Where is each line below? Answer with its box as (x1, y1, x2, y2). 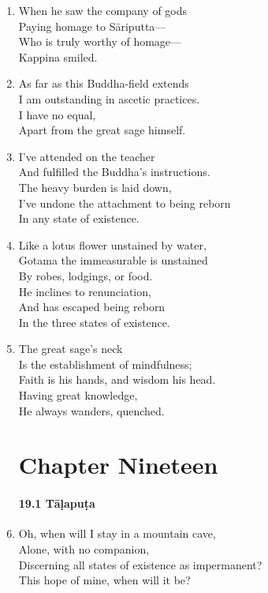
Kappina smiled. (18, 48, 98, 65)
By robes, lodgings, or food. (18, 267, 153, 283)
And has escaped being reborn (18, 298, 166, 315)
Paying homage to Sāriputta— (18, 17, 166, 34)
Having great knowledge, (18, 387, 138, 403)
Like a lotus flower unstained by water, (18, 236, 207, 253)
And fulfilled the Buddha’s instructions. (18, 163, 210, 180)
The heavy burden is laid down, (18, 178, 172, 195)
